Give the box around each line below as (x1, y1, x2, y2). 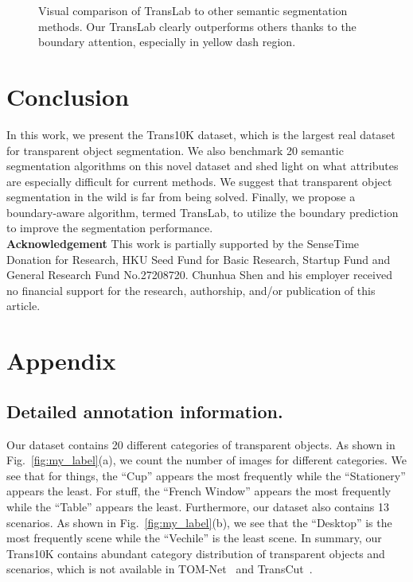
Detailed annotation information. (6, 398, 283, 423)
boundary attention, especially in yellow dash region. (38, 33, 296, 50)
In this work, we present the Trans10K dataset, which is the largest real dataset (6, 126, 395, 142)
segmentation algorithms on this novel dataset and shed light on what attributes (6, 157, 399, 174)
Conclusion (6, 80, 130, 112)
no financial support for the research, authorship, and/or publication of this (6, 281, 376, 298)
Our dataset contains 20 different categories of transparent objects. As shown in (6, 436, 395, 452)
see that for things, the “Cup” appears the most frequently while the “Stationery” (6, 467, 406, 483)
